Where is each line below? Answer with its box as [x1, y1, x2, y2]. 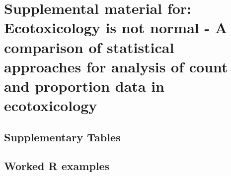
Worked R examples [4, 158, 110, 174]
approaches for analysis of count [4, 56, 228, 76]
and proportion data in [4, 75, 165, 96]
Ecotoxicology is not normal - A [4, 17, 228, 38]
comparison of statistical [4, 37, 174, 57]
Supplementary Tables [4, 129, 121, 144]
